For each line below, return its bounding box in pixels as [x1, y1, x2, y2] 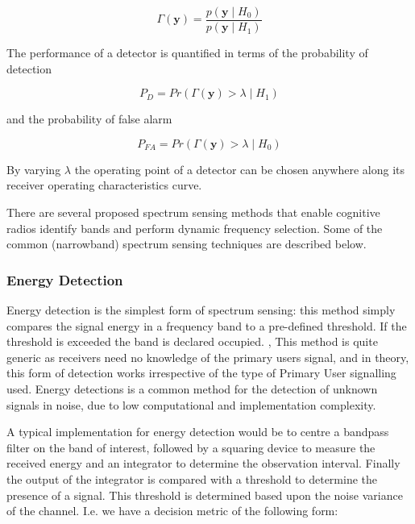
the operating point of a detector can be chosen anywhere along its [74, 160, 405, 177]
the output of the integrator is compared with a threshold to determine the [6, 470, 378, 487]
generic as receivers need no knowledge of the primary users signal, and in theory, [6, 348, 409, 365]
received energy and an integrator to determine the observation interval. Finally [6, 455, 400, 472]
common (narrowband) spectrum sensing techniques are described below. [6, 235, 367, 252]
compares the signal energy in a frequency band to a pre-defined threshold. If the [6, 317, 407, 334]
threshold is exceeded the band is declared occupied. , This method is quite [6, 333, 378, 350]
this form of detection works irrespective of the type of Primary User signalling [6, 364, 396, 381]
